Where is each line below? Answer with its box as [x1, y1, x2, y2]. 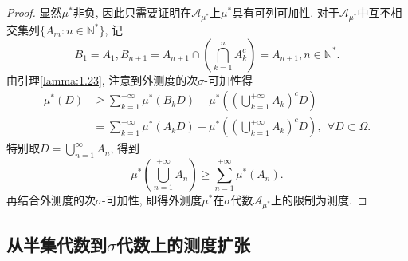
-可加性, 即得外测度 [102, 192, 202, 208]
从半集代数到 [6, 232, 107, 257]
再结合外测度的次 [6, 192, 96, 208]
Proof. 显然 [6, 4, 62, 20]
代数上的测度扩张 [116, 232, 250, 257]
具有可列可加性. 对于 [232, 4, 339, 20]
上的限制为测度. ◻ [271, 192, 367, 208]
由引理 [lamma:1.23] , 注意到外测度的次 [6, 71, 198, 88]
